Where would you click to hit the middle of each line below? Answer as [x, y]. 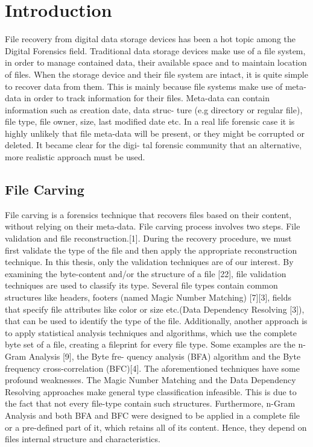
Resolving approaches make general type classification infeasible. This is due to [151, 391]
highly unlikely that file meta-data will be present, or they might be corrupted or [155, 133]
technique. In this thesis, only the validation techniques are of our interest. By [149, 262]
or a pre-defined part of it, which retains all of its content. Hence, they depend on [156, 427]
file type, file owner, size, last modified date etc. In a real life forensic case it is [150, 121]
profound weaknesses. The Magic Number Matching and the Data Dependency [150, 380]
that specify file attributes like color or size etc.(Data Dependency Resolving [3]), [155, 309]
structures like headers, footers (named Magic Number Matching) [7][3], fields [148, 297]
